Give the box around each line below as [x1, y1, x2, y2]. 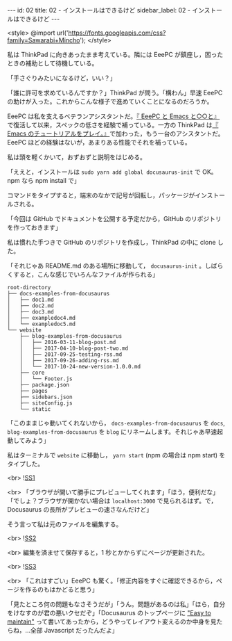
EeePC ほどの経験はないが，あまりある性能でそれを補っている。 [7, 138, 192, 146]
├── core [19, 369, 45, 376]
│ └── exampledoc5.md [7, 320, 76, 327]
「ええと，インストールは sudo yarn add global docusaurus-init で [7, 168, 201, 176]
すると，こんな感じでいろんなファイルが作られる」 [12, 270, 159, 278]
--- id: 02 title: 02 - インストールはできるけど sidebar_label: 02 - [7, 6, 190, 14]
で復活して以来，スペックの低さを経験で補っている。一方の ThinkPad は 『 [7, 121, 219, 129]
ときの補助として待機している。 [7, 59, 98, 67]
